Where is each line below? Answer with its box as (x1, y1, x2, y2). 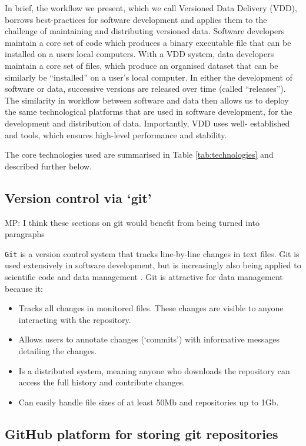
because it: (5, 282, 44, 294)
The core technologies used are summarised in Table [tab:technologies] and (5, 148, 274, 161)
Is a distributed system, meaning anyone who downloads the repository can (18, 364, 290, 377)
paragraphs (5, 228, 45, 240)
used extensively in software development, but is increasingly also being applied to (5, 259, 301, 271)
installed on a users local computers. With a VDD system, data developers (5, 48, 274, 60)
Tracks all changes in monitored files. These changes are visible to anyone (18, 302, 284, 314)
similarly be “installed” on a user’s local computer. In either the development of (5, 71, 292, 83)
